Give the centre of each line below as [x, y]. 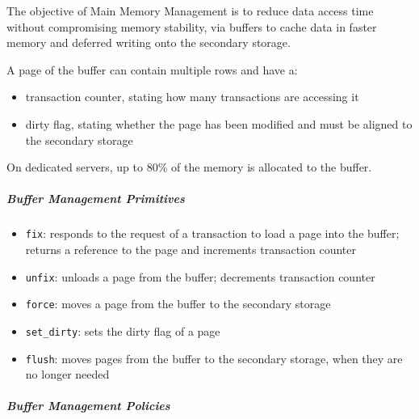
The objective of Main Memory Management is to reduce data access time [190, 11]
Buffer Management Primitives [96, 199]
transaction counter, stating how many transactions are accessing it [192, 97]
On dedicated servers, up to [75, 167]
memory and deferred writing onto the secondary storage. [149, 42]
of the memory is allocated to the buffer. [272, 167]
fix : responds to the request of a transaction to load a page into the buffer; [212, 233]
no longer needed [67, 374]
